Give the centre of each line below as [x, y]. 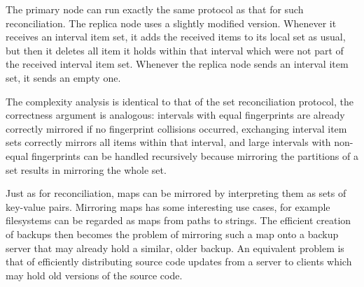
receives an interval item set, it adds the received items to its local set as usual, [176, 37]
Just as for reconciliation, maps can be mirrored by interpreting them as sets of [176, 193]
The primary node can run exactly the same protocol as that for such [155, 9]
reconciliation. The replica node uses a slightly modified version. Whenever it [171, 23]
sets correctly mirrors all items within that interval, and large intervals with [168, 142]
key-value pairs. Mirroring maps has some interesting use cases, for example [168, 206]
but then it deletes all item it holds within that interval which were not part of [175, 50]
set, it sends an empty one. [63, 77]
